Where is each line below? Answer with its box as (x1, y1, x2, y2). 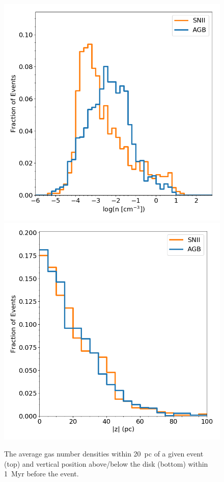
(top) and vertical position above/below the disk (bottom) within (4, 458, 208, 469)
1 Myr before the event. (4, 468, 79, 479)
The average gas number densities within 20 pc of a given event (4, 448, 204, 459)
